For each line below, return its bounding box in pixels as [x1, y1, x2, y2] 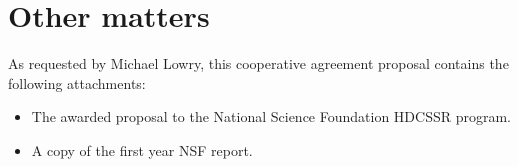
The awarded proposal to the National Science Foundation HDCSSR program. [31, 106, 511, 127]
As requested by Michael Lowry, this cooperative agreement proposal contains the [8, 53, 509, 74]
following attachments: [8, 72, 146, 93]
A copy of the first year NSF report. [31, 139, 253, 160]
